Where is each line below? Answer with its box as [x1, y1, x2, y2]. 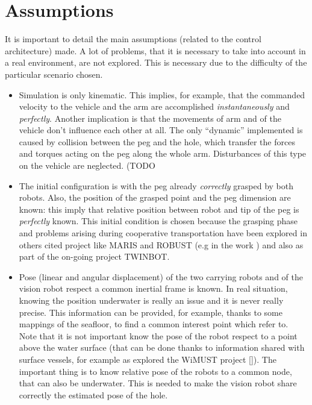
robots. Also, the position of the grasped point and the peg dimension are [19, 191, 291, 204]
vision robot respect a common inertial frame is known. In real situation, [19, 282, 288, 295]
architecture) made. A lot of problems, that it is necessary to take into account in [5, 44, 306, 57]
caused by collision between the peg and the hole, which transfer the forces [19, 135, 295, 148]
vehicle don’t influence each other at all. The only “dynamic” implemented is [19, 124, 303, 136]
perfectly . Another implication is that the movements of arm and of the [19, 111, 281, 124]
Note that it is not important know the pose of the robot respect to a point [19, 329, 298, 342]
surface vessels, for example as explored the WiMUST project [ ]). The [19, 353, 276, 365]
